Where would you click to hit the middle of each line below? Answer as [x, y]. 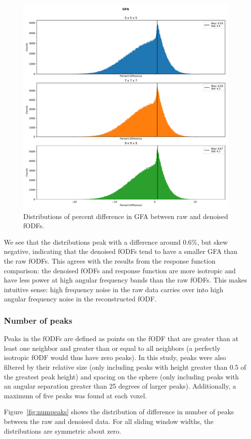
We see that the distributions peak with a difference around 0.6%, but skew [116, 242]
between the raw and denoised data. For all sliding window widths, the [109, 421]
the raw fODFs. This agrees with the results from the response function [110, 260]
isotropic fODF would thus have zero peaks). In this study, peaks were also [115, 357]
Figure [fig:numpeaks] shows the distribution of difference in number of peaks [119, 412]
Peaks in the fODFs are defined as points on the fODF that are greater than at [121, 338]
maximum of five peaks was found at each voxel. [75, 395]
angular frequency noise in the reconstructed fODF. [80, 299]
